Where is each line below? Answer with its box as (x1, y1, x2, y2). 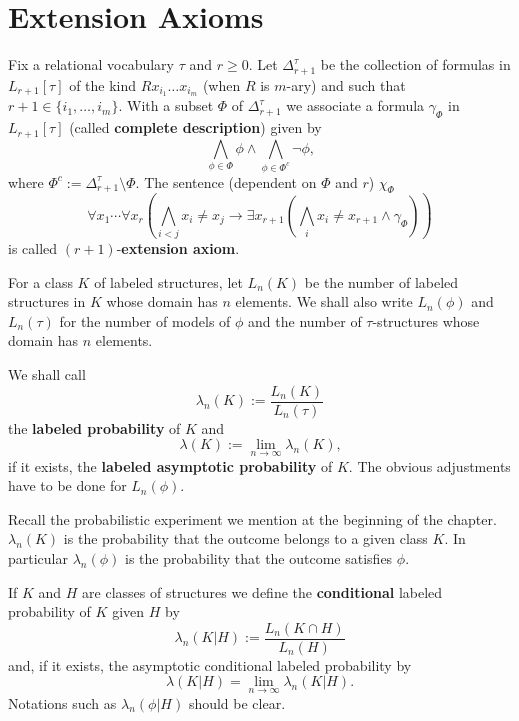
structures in (8, 291, 86, 312)
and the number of (248, 310, 362, 331)
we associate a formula (286, 95, 425, 116)
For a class (8, 271, 73, 292)
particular (8, 547, 68, 568)
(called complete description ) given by (69, 117, 322, 138)
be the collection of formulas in (320, 54, 511, 75)
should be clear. (188, 692, 286, 713)
